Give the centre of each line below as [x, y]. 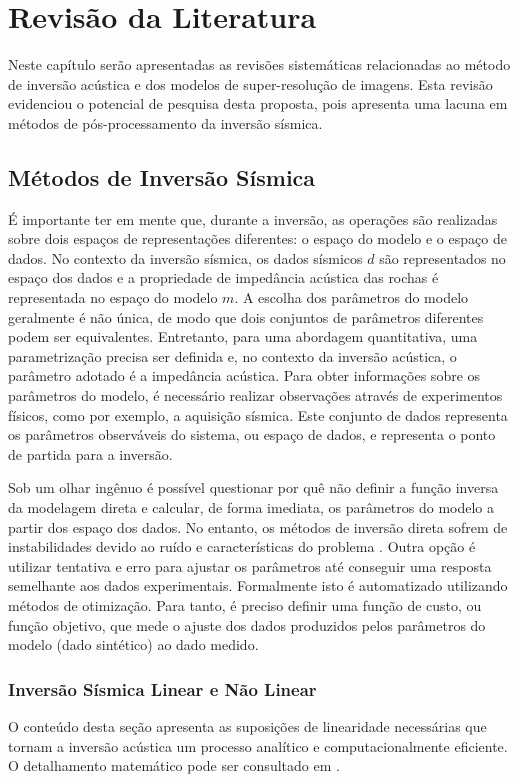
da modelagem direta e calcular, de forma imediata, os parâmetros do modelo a [251, 507]
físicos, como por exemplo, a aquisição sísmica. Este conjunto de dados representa [258, 414]
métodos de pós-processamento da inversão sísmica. [165, 122]
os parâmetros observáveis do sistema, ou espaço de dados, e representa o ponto [252, 434]
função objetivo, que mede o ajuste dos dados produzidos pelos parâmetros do [247, 624]
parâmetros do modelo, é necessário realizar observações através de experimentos [255, 395]
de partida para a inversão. [90, 453]
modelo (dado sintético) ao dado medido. [133, 644]
